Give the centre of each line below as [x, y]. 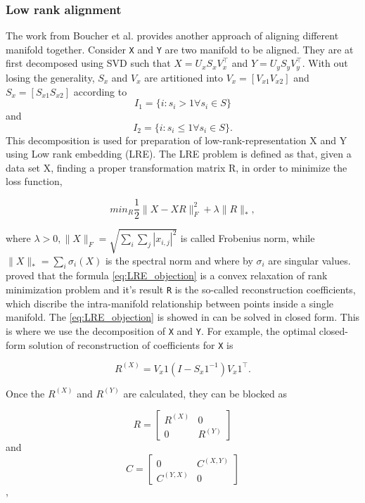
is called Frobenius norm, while [248, 238]
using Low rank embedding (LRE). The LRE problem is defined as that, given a [179, 154]
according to [100, 91]
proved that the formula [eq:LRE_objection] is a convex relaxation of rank [167, 275]
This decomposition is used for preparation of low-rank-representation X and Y [177, 140]
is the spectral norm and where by [179, 260]
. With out [325, 63]
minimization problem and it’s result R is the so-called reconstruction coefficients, [181, 289]
